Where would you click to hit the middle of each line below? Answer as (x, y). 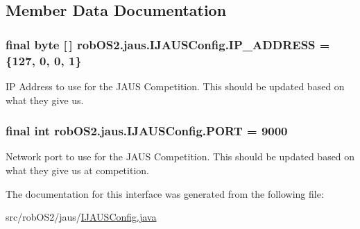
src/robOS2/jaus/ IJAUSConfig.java (81, 217)
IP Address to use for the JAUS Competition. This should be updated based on (175, 86)
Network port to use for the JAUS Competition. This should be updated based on (180, 156)
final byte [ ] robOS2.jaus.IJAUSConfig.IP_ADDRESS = (168, 44)
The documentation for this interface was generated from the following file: (165, 193)
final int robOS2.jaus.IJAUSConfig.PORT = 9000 (147, 131)
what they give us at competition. (77, 170)
